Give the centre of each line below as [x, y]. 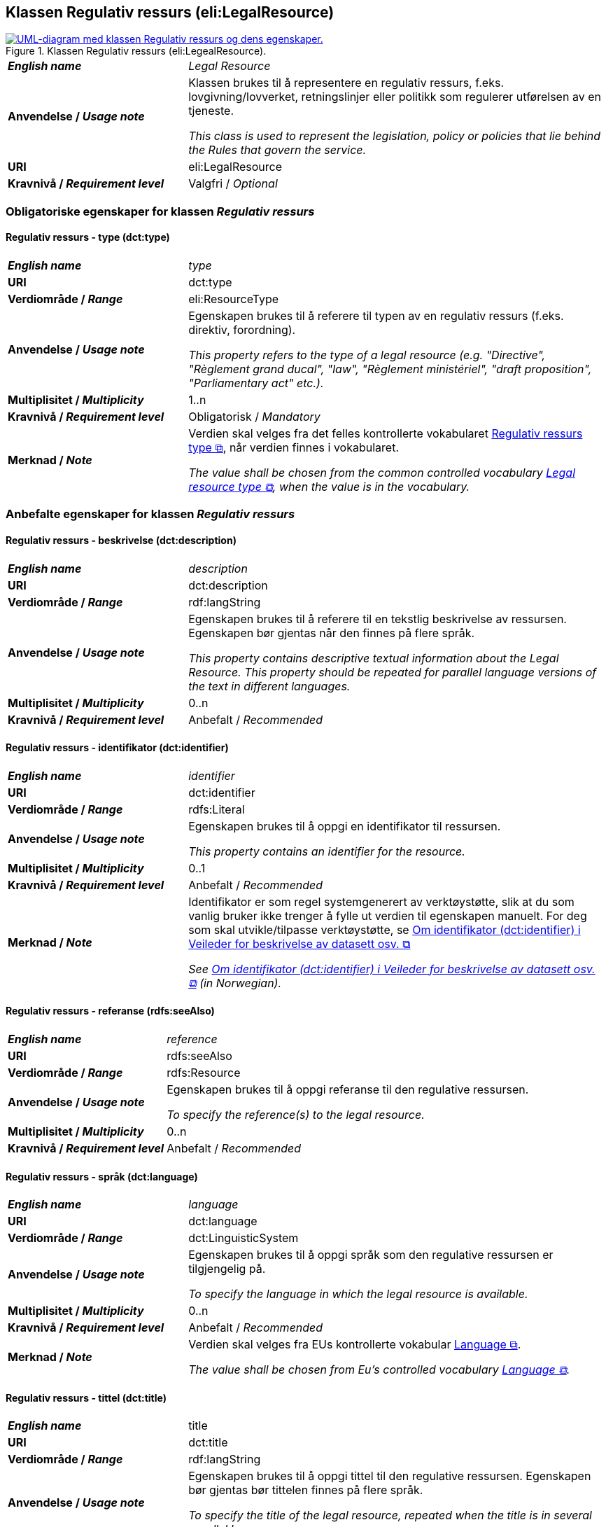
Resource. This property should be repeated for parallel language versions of [393, 672]
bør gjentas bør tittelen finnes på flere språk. [306, 1490]
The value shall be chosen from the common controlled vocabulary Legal [382, 473]
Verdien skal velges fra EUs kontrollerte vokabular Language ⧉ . [355, 1345]
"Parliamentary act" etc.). [256, 383]
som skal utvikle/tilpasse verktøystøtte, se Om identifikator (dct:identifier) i [385, 929]
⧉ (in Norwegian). [235, 983]
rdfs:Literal [217, 809]
